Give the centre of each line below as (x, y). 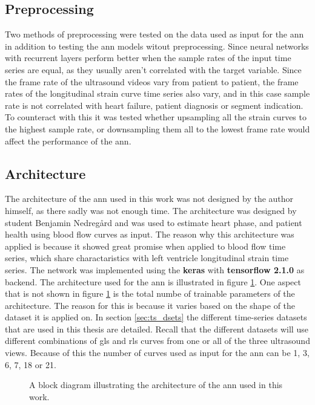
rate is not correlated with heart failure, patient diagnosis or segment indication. (154, 105)
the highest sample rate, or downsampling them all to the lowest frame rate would (157, 128)
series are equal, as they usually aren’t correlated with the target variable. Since (153, 69)
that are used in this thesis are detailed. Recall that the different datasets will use (157, 329)
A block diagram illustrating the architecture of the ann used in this (156, 385)
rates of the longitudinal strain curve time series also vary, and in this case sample (157, 93)
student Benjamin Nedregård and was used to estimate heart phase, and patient (154, 222)
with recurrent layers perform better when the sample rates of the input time (148, 58)
